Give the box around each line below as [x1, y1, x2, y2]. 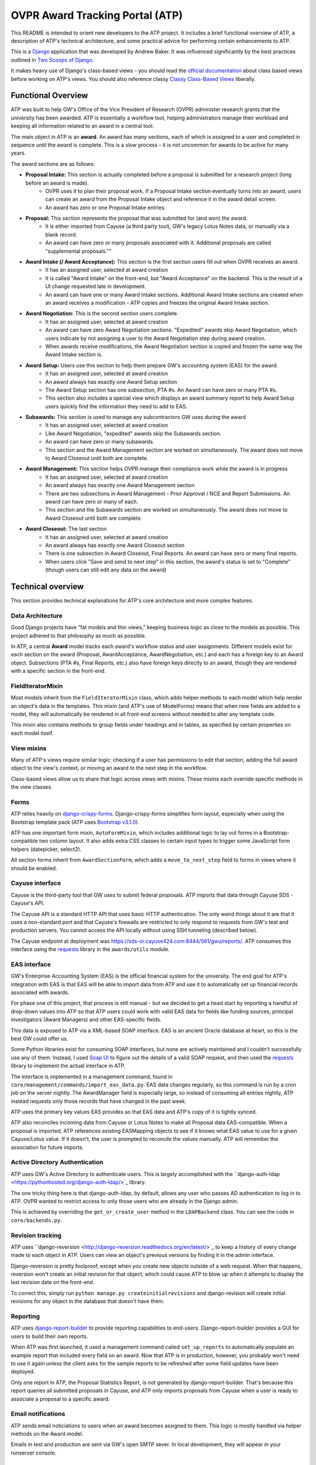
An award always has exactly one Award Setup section [45, 378, 177, 385]
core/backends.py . [11, 1217, 62, 1224]
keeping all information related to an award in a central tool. [11, 122, 154, 130]
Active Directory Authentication [11, 1158, 104, 1166]
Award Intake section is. [45, 351, 103, 358]
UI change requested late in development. [45, 283, 146, 290]
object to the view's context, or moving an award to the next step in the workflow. [11, 765, 208, 772]
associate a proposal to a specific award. [11, 1395, 110, 1402]
